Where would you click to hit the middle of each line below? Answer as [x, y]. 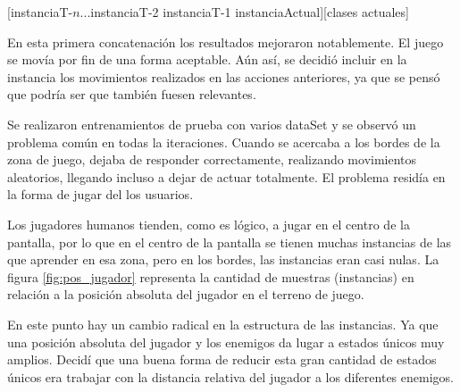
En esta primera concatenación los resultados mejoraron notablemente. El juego [226, 42]
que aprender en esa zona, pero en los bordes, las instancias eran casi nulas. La [223, 259]
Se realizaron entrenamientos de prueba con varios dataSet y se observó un [212, 124]
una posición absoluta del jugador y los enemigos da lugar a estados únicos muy [226, 342]
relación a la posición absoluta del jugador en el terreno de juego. [186, 294]
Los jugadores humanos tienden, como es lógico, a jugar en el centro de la [209, 224]
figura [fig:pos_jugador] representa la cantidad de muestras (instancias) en [211, 276]
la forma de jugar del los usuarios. [100, 194]
